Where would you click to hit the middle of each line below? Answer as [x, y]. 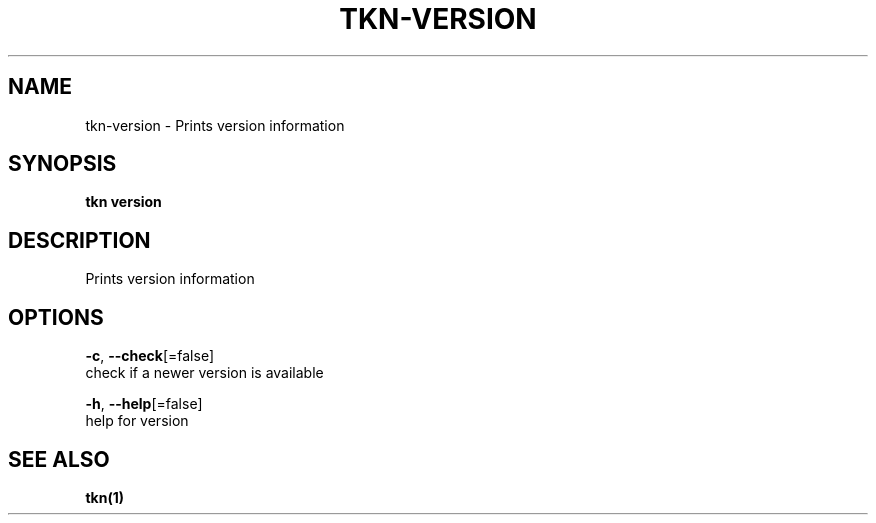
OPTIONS [56, 317]
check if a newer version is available [204, 373]
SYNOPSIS [62, 164]
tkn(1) [104, 497]
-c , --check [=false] [150, 356]
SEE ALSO [59, 459]
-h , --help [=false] [144, 404]
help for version [137, 421]
